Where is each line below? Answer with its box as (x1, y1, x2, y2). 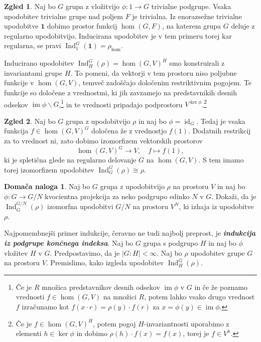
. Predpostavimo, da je (50, 247, 120, 258)
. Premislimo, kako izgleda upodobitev (46, 257, 164, 268)
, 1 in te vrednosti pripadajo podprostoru (59, 97, 183, 109)
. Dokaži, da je (211, 191, 256, 201)
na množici (103, 291, 137, 302)
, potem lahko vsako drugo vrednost (144, 291, 255, 302)
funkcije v (4, 77, 34, 88)
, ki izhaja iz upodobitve (179, 201, 254, 212)
